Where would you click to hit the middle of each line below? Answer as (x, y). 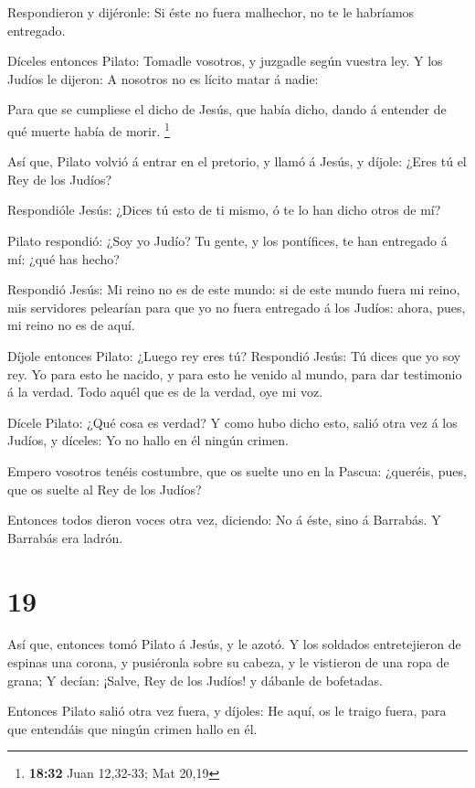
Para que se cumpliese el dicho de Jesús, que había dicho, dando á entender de (227, 109)
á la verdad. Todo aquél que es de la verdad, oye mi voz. (165, 392)
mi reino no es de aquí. (71, 325)
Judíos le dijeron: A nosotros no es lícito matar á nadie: (163, 78)
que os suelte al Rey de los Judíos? (105, 489)
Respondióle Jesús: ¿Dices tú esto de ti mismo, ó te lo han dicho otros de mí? (224, 210)
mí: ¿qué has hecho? (63, 258)
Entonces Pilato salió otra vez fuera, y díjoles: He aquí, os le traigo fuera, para (227, 711)
